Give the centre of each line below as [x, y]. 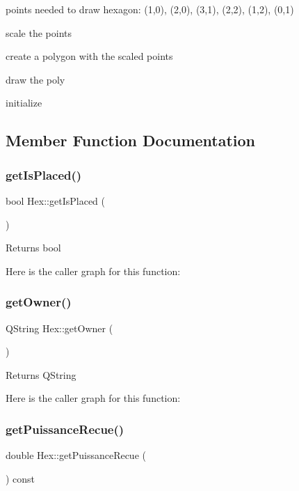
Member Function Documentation [131, 140]
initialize [24, 103]
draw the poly [35, 79]
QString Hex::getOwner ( [59, 328]
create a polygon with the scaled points [89, 56]
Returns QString [41, 374]
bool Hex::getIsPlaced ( [55, 200]
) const [21, 478]
